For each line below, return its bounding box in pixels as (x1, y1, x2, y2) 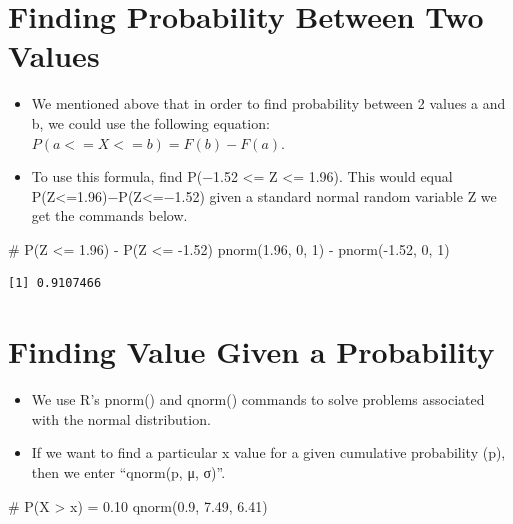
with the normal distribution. (31, 408, 211, 429)
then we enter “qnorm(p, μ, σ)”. (31, 461, 226, 482)
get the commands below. (31, 205, 188, 226)
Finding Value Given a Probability (8, 331, 495, 372)
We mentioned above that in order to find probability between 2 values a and (31, 93, 506, 114)
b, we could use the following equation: (31, 112, 270, 133)
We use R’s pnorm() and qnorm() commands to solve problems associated (31, 389, 485, 410)
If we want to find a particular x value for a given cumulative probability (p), (31, 442, 506, 463)
